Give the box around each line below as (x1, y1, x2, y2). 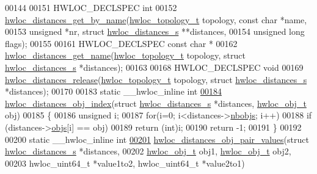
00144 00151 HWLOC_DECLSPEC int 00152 (5, 1, 177, 13)
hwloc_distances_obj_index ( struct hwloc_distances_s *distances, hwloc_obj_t (5, 96, 307, 109)
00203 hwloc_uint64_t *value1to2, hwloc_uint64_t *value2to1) (5, 156, 245, 169)
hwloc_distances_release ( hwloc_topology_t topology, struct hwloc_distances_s (5, 73, 307, 85)
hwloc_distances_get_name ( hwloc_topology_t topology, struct (5, 49, 246, 62)
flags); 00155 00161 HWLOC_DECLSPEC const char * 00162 (5, 37, 238, 49)
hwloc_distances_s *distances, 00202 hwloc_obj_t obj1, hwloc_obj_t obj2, (5, 145, 291, 158)
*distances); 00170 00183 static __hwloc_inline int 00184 (5, 85, 222, 98)
